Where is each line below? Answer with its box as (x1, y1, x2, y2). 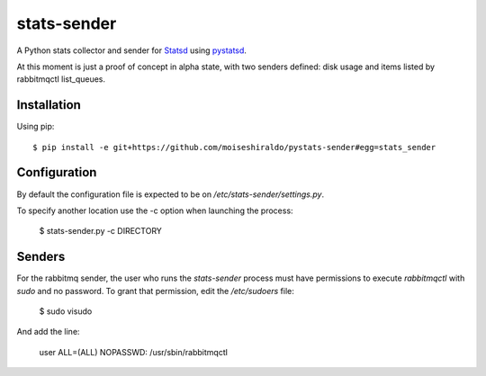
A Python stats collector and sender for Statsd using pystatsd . (16, 45, 247, 56)
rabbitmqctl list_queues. (16, 74, 106, 85)
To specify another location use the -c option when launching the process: (16, 205, 293, 216)
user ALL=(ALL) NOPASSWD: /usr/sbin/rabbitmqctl (39, 346, 229, 357)
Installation (16, 97, 81, 112)
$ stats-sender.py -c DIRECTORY (39, 226, 162, 237)
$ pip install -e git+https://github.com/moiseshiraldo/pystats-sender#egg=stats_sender (32, 142, 436, 152)
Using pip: (16, 121, 55, 132)
